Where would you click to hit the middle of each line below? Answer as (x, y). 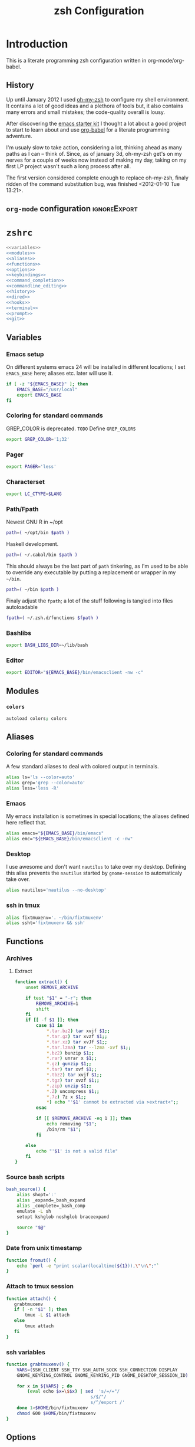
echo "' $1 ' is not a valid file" (77, 1151)
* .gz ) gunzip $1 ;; (69, 1064)
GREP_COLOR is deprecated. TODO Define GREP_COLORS (71, 428)
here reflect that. (27, 823)
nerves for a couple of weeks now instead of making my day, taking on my (96, 160)
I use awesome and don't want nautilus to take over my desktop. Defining (96, 867)
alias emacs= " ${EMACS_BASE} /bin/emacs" (55, 833)
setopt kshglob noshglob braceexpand (63, 1217)
